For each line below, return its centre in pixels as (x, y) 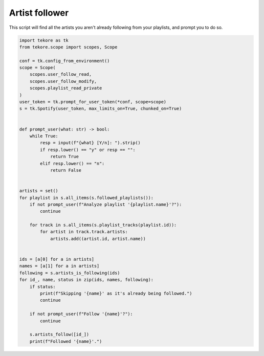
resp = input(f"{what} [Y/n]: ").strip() (90, 143)
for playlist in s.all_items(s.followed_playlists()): (86, 198)
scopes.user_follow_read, (61, 74)
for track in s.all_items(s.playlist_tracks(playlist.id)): (103, 225)
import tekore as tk (44, 40)
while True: (44, 136)
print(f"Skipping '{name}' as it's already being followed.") (116, 293)
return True (65, 157)
